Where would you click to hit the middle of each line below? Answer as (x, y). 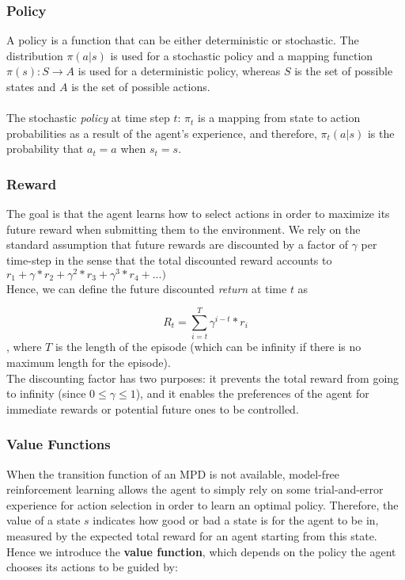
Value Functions (59, 444)
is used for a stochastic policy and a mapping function (242, 55)
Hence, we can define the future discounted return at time (147, 288)
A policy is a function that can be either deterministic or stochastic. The (183, 40)
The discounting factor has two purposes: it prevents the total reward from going (203, 378)
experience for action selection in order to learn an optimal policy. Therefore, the (202, 504)
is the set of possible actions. (141, 86)
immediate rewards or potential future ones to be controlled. (153, 408)
